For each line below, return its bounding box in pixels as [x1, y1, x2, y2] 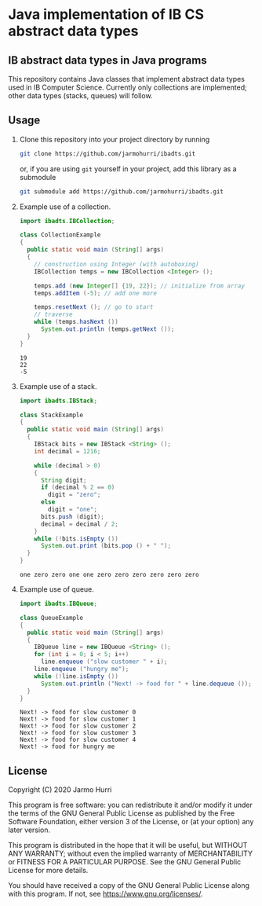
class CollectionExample [19, 231, 101, 239]
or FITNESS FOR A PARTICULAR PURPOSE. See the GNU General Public [8, 857, 242, 867]
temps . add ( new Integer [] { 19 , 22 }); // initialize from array [34, 281, 246, 290]
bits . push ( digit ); [40, 512, 104, 520]
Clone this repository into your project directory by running [19, 134, 210, 144]
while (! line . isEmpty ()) [34, 672, 119, 680]
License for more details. [8, 866, 89, 875]
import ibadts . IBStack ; [19, 397, 98, 405]
